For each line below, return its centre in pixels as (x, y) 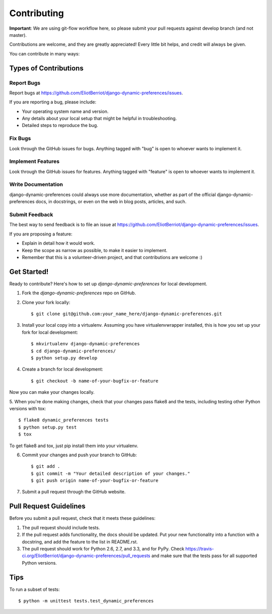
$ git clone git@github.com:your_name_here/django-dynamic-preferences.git (126, 314)
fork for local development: (50, 332)
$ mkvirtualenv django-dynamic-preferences (85, 344)
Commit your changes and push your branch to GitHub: (79, 455)
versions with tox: (28, 408)
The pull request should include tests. (61, 527)
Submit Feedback (31, 215)
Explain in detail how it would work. (58, 243)
